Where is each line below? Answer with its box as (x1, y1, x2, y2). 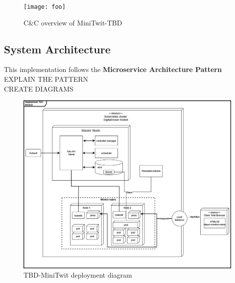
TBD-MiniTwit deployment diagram (23, 270, 132, 280)
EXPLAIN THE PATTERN (4, 74, 89, 84)
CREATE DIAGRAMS (4, 83, 73, 94)
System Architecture (4, 41, 111, 56)
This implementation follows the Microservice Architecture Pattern (4, 64, 222, 74)
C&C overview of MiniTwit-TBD (23, 17, 122, 27)
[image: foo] (23, 3, 66, 10)
